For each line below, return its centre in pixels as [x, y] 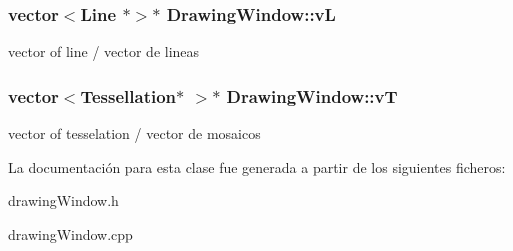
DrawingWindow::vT [312, 95]
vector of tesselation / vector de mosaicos [134, 133]
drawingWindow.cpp [70, 233]
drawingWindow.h [63, 200]
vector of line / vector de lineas [104, 51]
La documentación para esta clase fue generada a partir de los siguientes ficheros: [257, 166]
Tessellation [128, 95]
